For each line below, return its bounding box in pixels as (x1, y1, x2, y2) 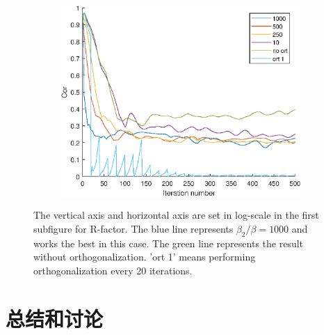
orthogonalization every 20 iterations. (33, 263, 193, 277)
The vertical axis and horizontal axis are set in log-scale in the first (33, 208, 319, 222)
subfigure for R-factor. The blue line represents (33, 221, 234, 235)
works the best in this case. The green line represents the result (33, 235, 304, 250)
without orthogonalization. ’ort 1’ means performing (33, 249, 256, 264)
